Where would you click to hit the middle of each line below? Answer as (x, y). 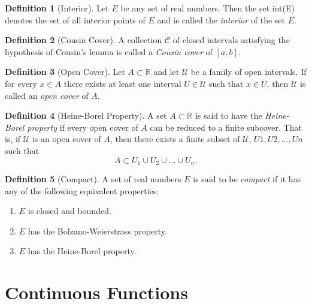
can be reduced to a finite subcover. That (226, 127)
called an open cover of (47, 95)
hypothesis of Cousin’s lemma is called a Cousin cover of (109, 51)
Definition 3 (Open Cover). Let (65, 72)
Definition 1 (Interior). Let (57, 8)
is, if (13, 139)
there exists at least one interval (122, 83)
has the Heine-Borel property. (82, 251)
